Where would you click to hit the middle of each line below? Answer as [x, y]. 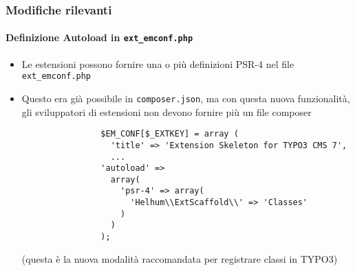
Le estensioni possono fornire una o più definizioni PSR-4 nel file [158, 63]
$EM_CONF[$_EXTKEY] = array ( [170, 134]
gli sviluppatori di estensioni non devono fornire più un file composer [166, 111]
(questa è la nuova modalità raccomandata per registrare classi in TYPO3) [180, 258]
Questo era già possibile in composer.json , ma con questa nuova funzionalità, [186, 98]
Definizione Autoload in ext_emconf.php [99, 37]
